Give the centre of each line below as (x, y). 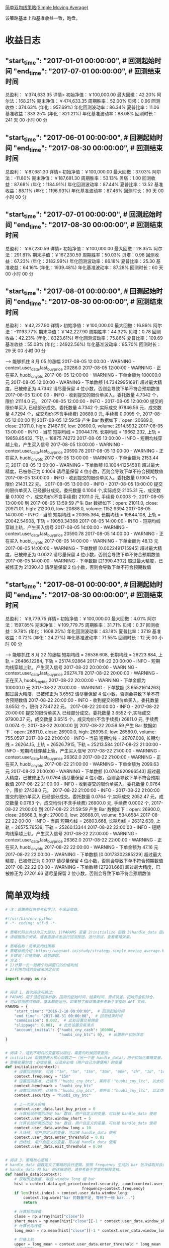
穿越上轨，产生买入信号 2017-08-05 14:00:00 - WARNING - (67, 527)
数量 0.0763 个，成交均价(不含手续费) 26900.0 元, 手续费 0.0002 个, (80, 803)
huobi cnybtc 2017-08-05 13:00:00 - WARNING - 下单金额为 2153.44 (89, 458)
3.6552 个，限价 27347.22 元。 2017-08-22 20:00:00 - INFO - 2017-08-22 (82, 706)
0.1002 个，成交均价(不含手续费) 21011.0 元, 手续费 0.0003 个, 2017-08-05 (87, 497)
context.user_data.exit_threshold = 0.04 (58, 1147)
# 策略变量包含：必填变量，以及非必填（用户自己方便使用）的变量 (64, 1062)
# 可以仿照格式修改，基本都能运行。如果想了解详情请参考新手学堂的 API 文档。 (77, 1002)
